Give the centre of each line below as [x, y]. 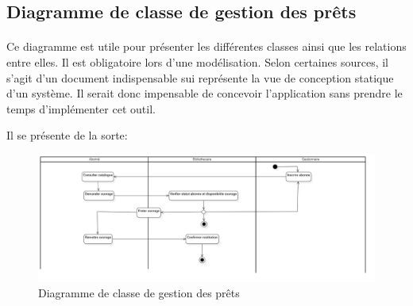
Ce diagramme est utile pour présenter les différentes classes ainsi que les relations [206, 46]
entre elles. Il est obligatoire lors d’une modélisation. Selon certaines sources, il [197, 61]
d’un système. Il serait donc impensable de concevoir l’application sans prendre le [205, 93]
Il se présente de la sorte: [67, 135]
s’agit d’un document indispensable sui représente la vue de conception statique [200, 77]
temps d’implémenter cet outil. [81, 108]
